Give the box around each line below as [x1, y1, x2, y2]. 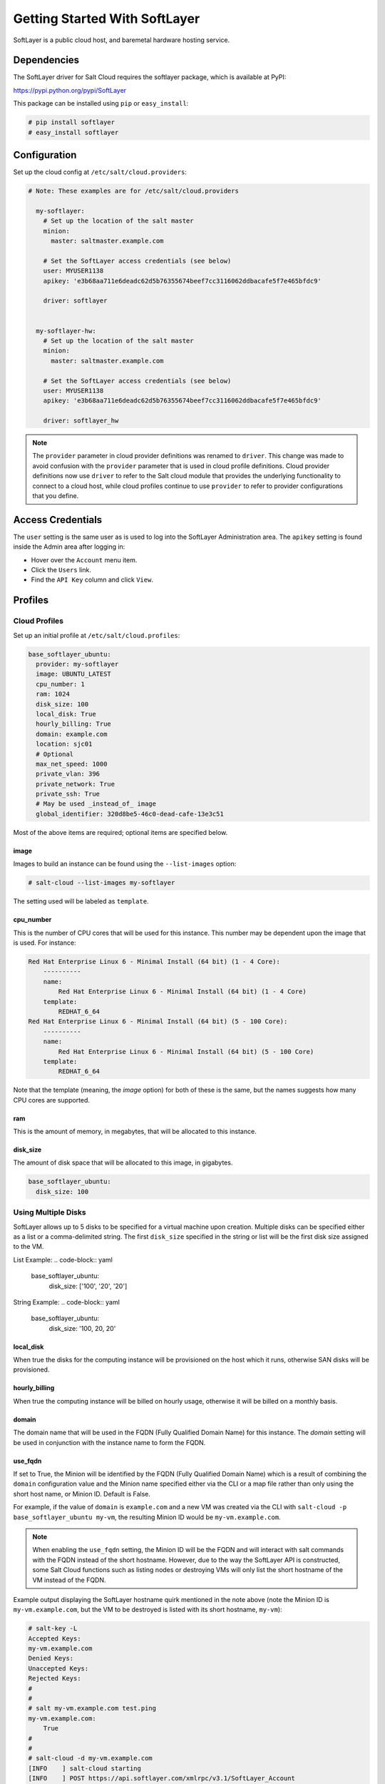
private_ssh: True [36, 790, 100, 799]
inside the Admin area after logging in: [13, 542, 125, 551]
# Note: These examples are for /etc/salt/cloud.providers [28, 187, 239, 196]
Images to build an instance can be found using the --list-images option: [13, 860, 237, 868]
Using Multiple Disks [13, 1207, 86, 1217]
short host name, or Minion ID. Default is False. [13, 1489, 151, 1498]
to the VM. [13, 1242, 44, 1251]
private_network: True [36, 780, 115, 788]
